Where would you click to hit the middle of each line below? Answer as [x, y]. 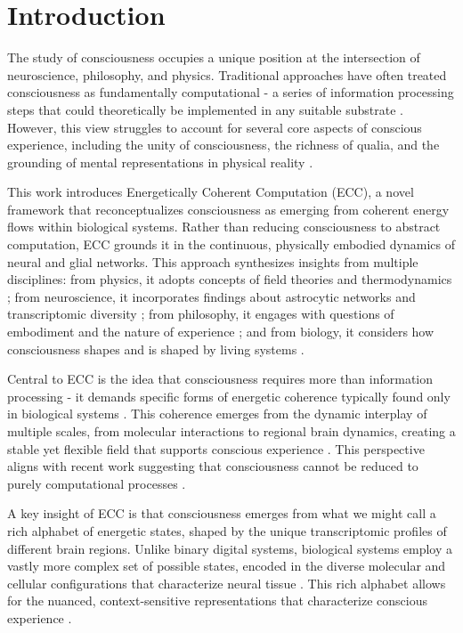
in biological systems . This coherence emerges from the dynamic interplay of [217, 414]
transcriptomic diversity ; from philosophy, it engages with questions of [201, 314]
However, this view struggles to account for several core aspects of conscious [215, 127]
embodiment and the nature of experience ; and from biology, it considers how [221, 332]
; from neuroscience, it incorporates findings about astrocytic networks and [211, 296]
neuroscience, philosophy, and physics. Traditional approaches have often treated [227, 74]
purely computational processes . [97, 483]
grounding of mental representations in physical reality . [160, 162]
